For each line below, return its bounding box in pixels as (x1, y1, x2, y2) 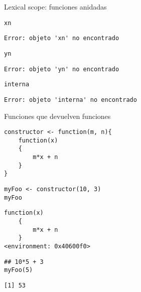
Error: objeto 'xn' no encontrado (4, 35, 119, 42)
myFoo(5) (4, 266, 33, 274)
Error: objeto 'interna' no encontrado (4, 96, 137, 103)
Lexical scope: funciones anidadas (4, 2, 107, 12)
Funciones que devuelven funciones (4, 110, 111, 121)
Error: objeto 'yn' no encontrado (4, 65, 119, 73)
